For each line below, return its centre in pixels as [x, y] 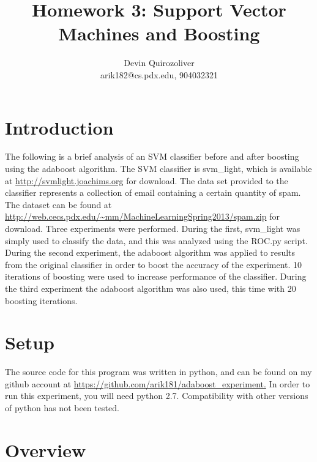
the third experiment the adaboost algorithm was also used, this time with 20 [151, 288]
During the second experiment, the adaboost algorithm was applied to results [150, 252]
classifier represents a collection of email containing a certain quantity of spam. [153, 192]
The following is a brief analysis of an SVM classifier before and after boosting [152, 156]
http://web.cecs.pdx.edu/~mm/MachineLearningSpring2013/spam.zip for [142, 216]
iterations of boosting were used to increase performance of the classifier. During [156, 276]
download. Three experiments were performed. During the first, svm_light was [153, 228]
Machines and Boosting [159, 33]
